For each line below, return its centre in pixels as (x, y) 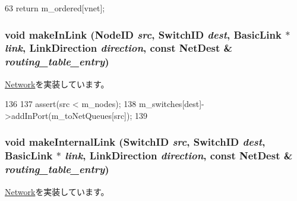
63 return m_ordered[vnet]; (55, 8)
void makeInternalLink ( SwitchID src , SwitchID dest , (135, 142)
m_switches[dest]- (171, 104)
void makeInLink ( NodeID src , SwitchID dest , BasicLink (143, 34)
